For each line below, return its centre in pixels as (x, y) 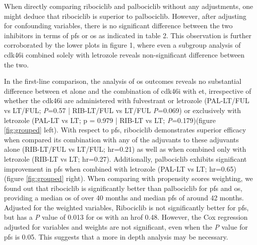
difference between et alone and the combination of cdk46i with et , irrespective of (128, 91)
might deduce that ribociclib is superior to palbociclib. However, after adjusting (125, 16)
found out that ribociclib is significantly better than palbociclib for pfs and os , (123, 188)
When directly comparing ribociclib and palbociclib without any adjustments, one (129, 6)
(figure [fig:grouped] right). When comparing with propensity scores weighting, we (128, 178)
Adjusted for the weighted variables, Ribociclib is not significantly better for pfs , (127, 207)
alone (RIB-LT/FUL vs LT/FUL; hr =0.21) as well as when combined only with (125, 149)
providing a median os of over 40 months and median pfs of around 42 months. (124, 198)
